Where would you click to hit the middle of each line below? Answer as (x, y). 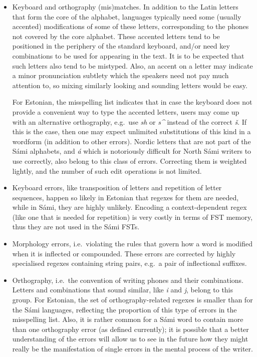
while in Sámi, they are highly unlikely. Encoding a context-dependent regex (130, 207)
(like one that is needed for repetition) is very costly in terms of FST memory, (132, 217)
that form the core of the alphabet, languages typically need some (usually (127, 16)
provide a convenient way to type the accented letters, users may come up (126, 111)
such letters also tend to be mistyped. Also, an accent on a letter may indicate (133, 65)
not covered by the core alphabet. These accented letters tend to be (116, 36)
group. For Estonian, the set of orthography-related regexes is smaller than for (133, 300)
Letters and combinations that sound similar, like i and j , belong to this (123, 290)
